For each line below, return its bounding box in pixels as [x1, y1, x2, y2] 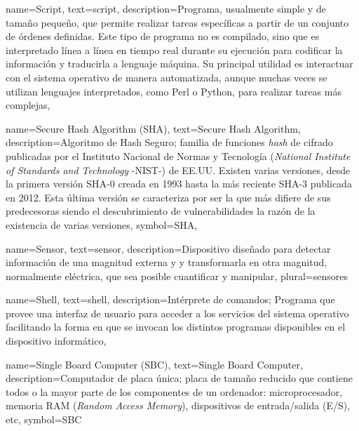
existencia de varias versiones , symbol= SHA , [6, 217, 198, 232]
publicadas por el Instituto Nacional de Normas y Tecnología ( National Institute [6, 148, 351, 163]
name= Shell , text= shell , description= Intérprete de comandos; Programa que [6, 292, 335, 307]
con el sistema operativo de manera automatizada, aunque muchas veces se [6, 69, 327, 84]
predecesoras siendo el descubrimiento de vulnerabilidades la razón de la [6, 204, 316, 218]
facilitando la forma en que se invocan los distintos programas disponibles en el [6, 319, 346, 334]
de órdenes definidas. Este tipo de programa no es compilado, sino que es [6, 29, 320, 44]
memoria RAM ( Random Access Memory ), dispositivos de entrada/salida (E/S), [6, 398, 351, 413]
